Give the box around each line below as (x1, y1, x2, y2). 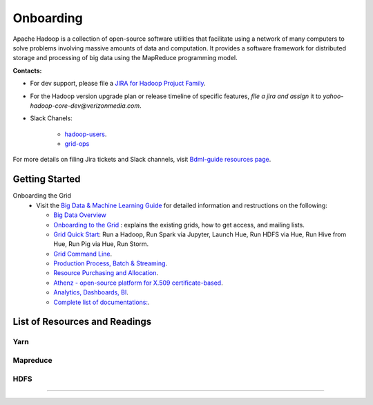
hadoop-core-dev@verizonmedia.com (30, 101, 140, 110)
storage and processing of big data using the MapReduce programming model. (12, 54, 238, 62)
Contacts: (12, 66, 42, 75)
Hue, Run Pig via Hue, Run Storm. (53, 240, 149, 248)
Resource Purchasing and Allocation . (53, 269, 159, 277)
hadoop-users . (64, 130, 107, 138)
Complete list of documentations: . (53, 298, 150, 306)
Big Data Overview (53, 211, 107, 219)
